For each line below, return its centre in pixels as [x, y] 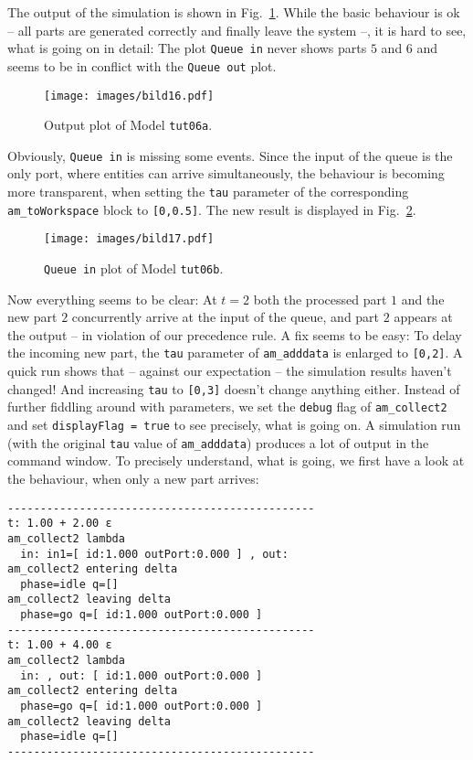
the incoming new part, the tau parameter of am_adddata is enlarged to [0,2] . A [235, 353]
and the [423, 299]
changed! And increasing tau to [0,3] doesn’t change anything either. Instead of [234, 388]
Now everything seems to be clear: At [112, 299]
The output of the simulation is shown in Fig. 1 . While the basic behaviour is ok [234, 12]
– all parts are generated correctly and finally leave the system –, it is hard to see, [237, 30]
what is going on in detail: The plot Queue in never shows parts [187, 48]
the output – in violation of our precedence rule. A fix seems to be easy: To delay [235, 334]
